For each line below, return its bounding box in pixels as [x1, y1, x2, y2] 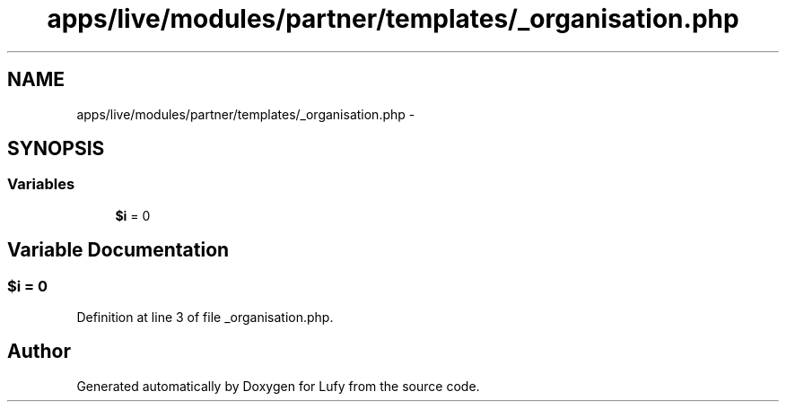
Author [7, 340, 71, 363]
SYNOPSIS [7, 137, 105, 161]
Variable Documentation [7, 239, 230, 262]
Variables [7, 175, 75, 194]
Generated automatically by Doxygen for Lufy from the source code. [76, 378, 480, 394]
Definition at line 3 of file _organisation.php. [76, 309, 334, 326]
